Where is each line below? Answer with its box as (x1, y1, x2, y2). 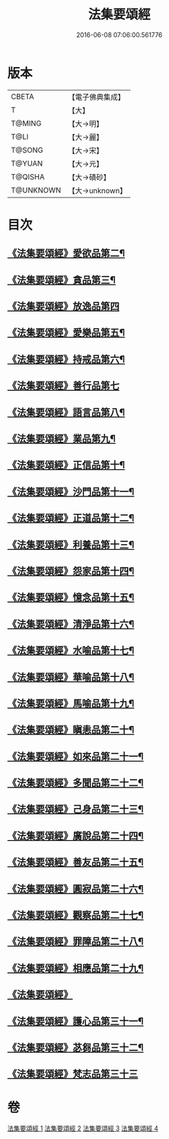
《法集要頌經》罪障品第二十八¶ (7, 936, 144, 948)
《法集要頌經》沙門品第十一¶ (7, 486, 135, 498)
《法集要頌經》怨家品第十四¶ (7, 565, 135, 577)
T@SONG (11, 145, 44, 155)
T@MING (11, 118, 42, 128)
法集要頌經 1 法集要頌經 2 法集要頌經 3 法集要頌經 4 (7, 1124, 158, 1133)
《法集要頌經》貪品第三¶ (7, 274, 116, 286)
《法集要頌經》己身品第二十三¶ (7, 803, 144, 815)
